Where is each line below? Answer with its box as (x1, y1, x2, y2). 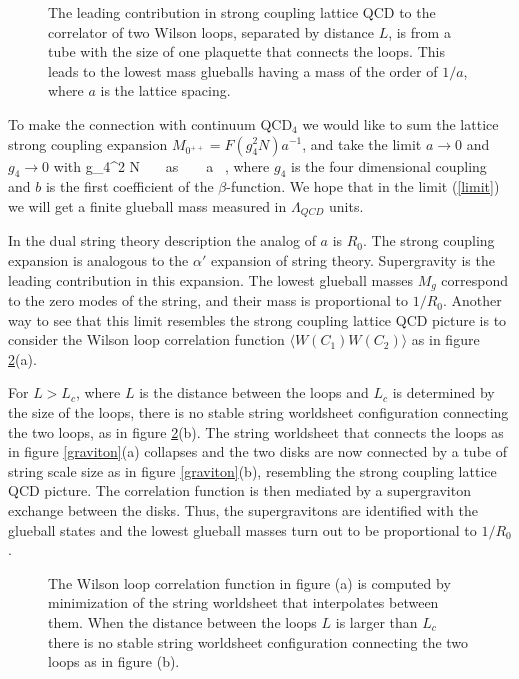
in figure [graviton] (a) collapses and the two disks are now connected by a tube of (8, 441, 507, 462)
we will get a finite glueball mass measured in (8, 195, 287, 216)
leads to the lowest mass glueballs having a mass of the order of (48, 60, 438, 81)
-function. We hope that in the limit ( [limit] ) (226, 176, 500, 197)
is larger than (335, 611, 418, 632)
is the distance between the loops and (139, 382, 369, 403)
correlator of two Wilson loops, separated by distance (48, 21, 374, 42)
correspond (441, 269, 509, 290)
